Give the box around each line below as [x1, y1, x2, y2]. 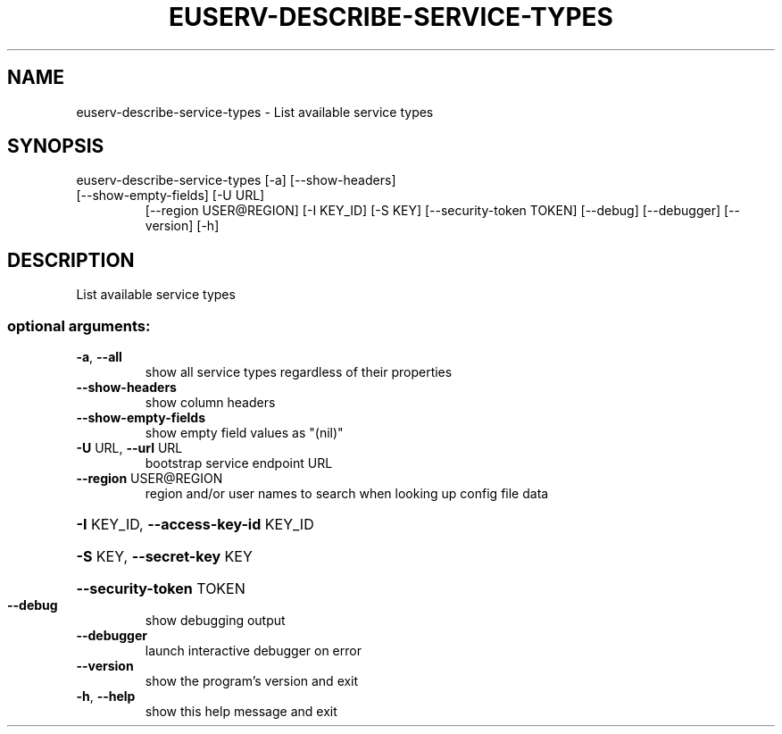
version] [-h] [145, 218, 220, 234]
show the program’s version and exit [145, 673, 359, 689]
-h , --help [76, 688, 136, 705]
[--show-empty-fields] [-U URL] [76, 188, 265, 204]
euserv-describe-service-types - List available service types [76, 104, 434, 120]
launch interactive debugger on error [145, 643, 362, 659]
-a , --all [76, 349, 122, 365]
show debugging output [145, 613, 286, 629]
